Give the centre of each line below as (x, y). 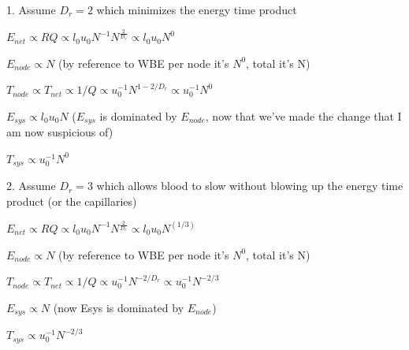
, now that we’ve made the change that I (303, 115)
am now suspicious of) (60, 132)
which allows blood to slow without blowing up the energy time (250, 186)
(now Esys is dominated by (119, 307)
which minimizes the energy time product (197, 9)
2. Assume (31, 186)
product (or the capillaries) (72, 201)
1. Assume (31, 9)
